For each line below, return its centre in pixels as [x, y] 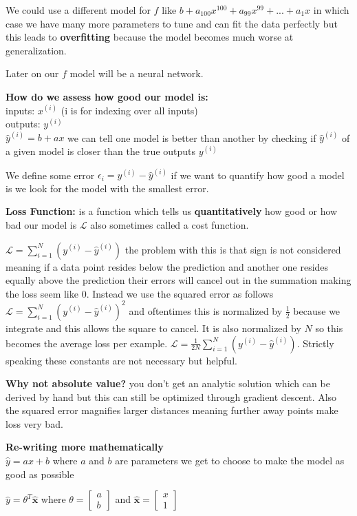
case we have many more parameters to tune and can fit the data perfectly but [172, 23]
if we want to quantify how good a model [258, 175]
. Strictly [315, 343]
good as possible [40, 474]
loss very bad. [34, 423]
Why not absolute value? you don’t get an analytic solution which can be [168, 383]
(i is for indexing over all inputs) [129, 110]
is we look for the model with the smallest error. [107, 188]
